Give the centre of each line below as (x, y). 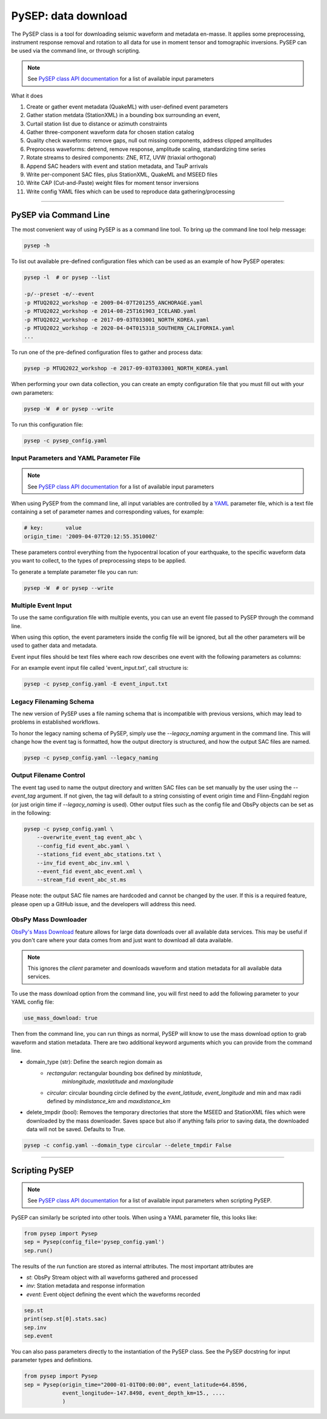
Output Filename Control (48, 775)
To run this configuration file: (47, 424)
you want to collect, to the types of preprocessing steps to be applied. (99, 561)
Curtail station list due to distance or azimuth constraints (97, 124)
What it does (27, 95)
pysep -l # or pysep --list (67, 277)
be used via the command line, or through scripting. (76, 51)
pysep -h (37, 245)
